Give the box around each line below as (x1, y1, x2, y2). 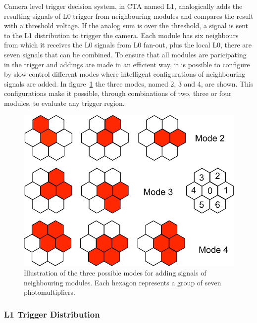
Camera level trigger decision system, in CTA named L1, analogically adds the (4, 1, 243, 11)
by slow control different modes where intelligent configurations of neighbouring (4, 69, 246, 79)
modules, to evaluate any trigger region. (4, 97, 125, 108)
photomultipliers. (24, 287, 75, 297)
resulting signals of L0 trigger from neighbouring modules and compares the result (4, 10, 254, 21)
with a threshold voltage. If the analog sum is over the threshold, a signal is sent (4, 20, 248, 31)
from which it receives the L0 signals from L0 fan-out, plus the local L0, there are (4, 40, 252, 50)
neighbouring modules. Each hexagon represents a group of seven (24, 277, 221, 287)
